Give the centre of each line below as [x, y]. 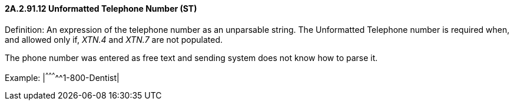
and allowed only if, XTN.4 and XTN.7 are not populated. [114, 39]
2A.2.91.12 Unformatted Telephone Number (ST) [101, 9]
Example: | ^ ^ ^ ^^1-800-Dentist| [62, 77]
